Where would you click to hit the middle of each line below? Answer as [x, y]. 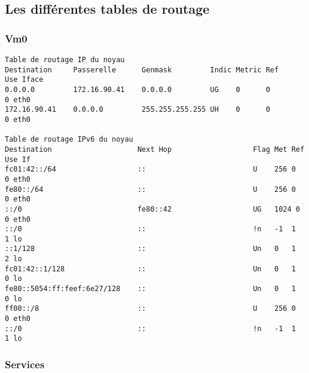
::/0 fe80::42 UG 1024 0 [152, 209]
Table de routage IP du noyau [65, 60]
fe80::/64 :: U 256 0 [150, 189]
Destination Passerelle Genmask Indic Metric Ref [142, 70]
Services [25, 364]
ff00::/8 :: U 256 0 [150, 309]
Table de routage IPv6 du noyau [69, 140]
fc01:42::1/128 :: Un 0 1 [150, 269]
